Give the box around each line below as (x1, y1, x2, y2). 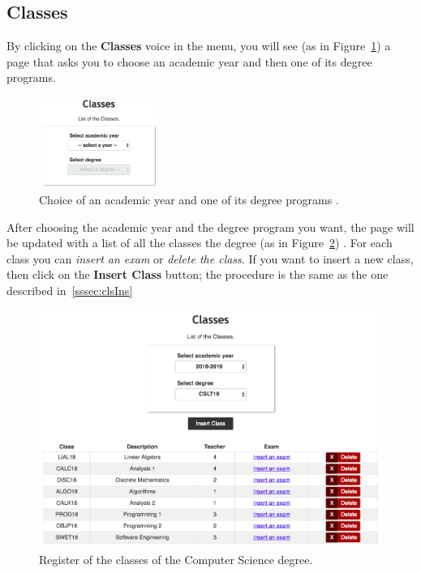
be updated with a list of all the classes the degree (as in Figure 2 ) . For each (6, 234, 393, 251)
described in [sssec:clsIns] (6, 281, 133, 298)
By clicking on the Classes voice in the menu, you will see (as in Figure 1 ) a (6, 37, 391, 54)
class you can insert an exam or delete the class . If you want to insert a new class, (6, 250, 414, 267)
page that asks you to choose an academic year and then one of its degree (6, 53, 372, 70)
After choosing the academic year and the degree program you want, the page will (6, 218, 415, 235)
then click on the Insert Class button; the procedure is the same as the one (6, 266, 389, 283)
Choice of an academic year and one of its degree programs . (39, 191, 339, 207)
